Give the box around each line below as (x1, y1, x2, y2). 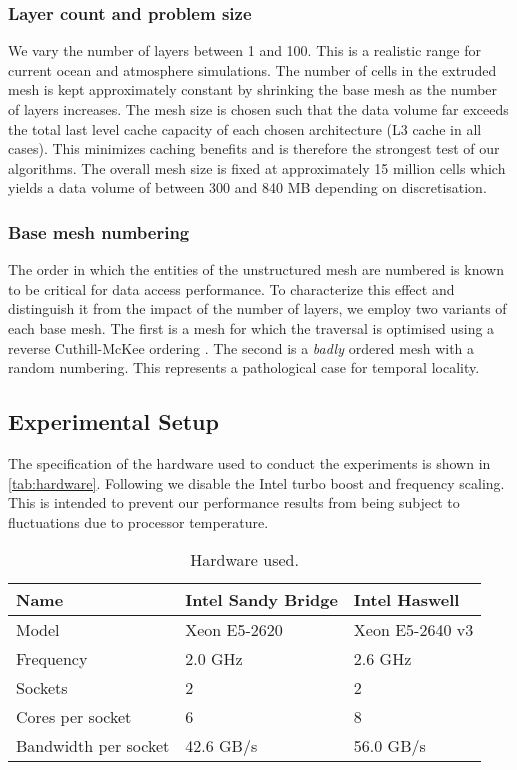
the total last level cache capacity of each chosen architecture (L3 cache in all (8, 118, 482, 139)
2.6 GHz (353, 647, 412, 671)
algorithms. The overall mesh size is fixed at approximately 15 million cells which (8, 157, 506, 178)
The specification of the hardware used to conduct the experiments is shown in (8, 452, 491, 473)
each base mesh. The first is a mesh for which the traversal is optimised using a (8, 317, 495, 338)
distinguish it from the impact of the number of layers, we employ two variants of (8, 298, 507, 319)
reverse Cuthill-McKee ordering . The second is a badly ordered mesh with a (8, 337, 475, 358)
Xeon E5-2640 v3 (353, 618, 474, 642)
